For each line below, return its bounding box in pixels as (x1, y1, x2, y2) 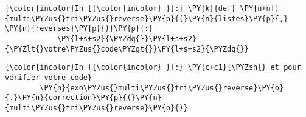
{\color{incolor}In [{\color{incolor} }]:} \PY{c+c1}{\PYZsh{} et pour (5, 63, 301, 72)
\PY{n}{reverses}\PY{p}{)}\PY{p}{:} (5, 24, 153, 33)
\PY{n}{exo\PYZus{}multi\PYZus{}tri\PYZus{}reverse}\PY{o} (40, 83, 284, 92)
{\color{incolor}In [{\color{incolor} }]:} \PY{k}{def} (5, 4, 236, 13)
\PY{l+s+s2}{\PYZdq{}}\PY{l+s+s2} (57, 34, 196, 43)
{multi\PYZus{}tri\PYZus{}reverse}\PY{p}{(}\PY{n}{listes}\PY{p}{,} (5, 14, 288, 23)
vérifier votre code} (5, 73, 92, 82)
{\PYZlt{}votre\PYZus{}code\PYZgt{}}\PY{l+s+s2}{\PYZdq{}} (5, 44, 249, 53)
